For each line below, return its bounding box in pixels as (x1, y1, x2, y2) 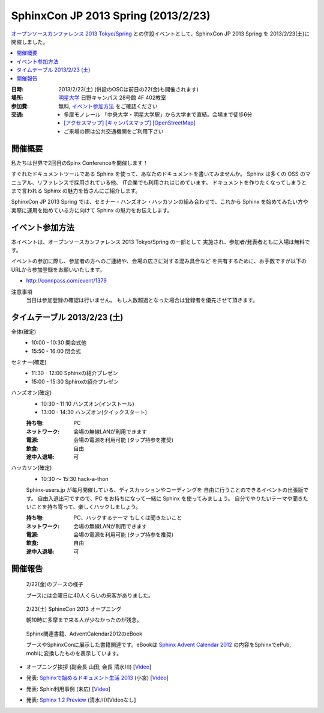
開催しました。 (11, 38, 48, 45)
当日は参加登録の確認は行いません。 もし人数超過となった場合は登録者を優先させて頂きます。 (26, 296, 258, 304)
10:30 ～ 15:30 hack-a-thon (41, 475, 109, 482)
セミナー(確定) (11, 358, 47, 366)
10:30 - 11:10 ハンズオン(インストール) (41, 400, 134, 407)
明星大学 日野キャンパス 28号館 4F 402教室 (58, 94, 166, 102)
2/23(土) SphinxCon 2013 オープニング (26, 605, 122, 613)
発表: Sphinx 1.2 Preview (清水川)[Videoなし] (26, 696, 136, 703)
